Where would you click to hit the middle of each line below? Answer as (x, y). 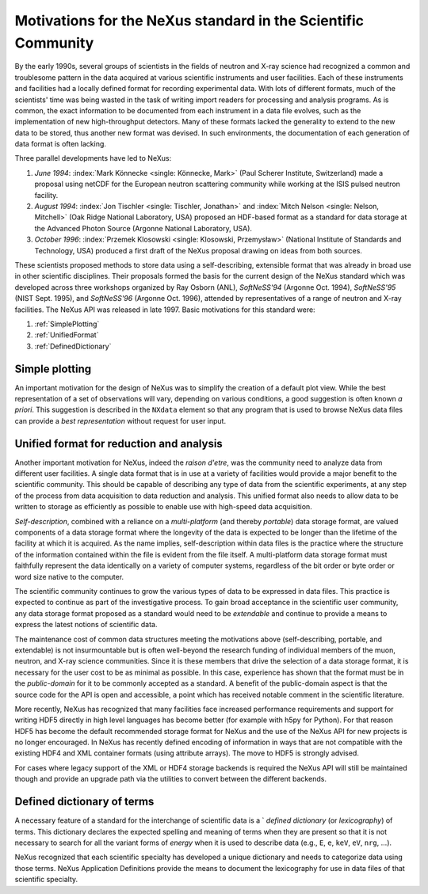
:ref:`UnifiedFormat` (67, 335)
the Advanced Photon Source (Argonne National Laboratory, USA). (143, 228)
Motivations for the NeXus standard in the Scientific (189, 21)
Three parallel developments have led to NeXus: (93, 158)
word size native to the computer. (69, 576)
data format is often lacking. (61, 144)
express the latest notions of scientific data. (86, 625)
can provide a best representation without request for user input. (120, 420)
